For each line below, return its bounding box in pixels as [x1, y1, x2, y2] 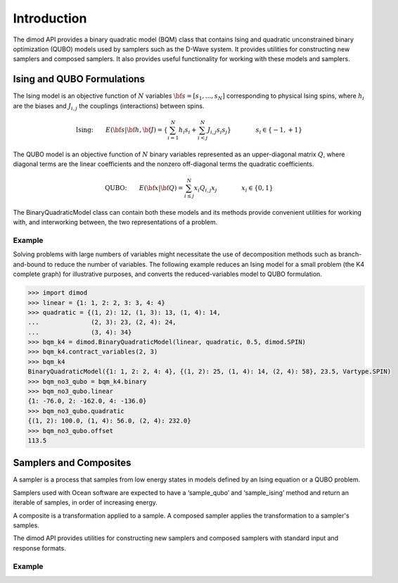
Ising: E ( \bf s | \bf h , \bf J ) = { [75, 125, 168, 134]
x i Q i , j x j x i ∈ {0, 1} [193, 184, 274, 194]
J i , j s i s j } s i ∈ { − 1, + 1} [207, 125, 302, 135]
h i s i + [178, 125, 197, 135]
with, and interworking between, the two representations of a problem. [13, 218, 218, 227]
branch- [338, 250, 362, 258]
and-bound [13, 260, 46, 268]
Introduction [13, 11, 87, 26]
